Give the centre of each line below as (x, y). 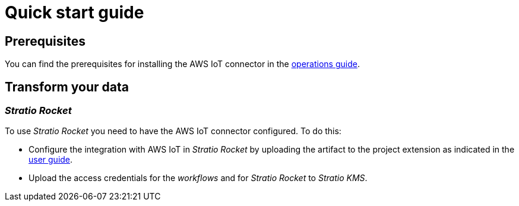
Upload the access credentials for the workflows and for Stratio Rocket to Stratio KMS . (198, 178)
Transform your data (67, 87)
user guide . (51, 160)
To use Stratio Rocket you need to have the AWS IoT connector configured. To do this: (173, 131)
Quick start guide (75, 12)
